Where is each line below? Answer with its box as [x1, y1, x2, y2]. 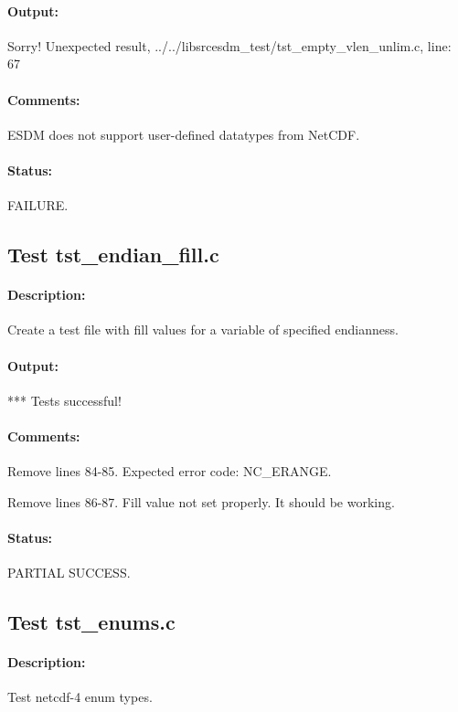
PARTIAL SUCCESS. [7, 563, 131, 582]
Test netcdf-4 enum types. [7, 687, 153, 707]
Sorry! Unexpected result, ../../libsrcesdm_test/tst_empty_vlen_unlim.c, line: [7, 36, 452, 55]
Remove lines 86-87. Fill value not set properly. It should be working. [7, 492, 395, 511]
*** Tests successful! [7, 390, 122, 409]
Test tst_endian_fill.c [7, 240, 219, 269]
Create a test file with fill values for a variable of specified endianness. [7, 320, 399, 339]
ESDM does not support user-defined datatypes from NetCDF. [7, 124, 360, 143]
